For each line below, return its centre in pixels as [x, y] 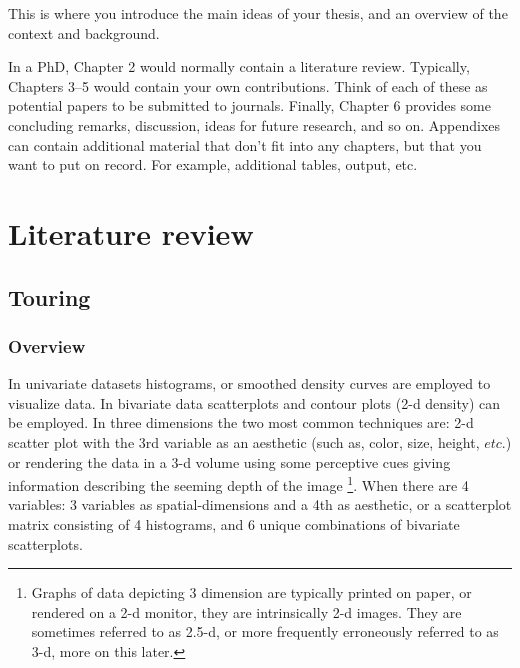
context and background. [84, 32]
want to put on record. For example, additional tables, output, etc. [213, 164]
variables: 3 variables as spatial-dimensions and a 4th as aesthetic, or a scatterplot [260, 504]
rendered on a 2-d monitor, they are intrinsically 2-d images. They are [246, 611]
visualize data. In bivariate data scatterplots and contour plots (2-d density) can [254, 402]
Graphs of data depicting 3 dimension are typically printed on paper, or [251, 592]
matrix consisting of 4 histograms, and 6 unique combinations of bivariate [234, 523]
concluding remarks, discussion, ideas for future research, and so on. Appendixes [254, 124]
